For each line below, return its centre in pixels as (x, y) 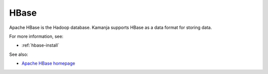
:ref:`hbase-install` (40, 45)
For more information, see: (36, 36)
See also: (19, 54)
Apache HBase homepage (48, 63)
